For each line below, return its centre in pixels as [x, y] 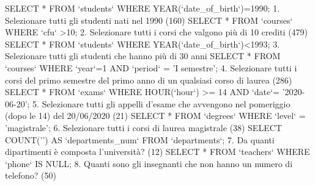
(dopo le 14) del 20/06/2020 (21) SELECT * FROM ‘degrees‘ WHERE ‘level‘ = [155, 116]
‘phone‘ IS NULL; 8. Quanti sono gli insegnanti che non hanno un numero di [149, 163]
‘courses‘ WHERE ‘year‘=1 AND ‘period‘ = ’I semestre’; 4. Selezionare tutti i [151, 67]
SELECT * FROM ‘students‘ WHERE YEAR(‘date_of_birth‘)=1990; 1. [143, 8]
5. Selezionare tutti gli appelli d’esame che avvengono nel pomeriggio [161, 103]
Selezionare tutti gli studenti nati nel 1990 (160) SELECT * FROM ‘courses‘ [149, 20]
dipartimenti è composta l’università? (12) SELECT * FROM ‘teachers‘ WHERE [157, 152]
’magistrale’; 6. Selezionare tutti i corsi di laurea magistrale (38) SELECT [143, 127]
